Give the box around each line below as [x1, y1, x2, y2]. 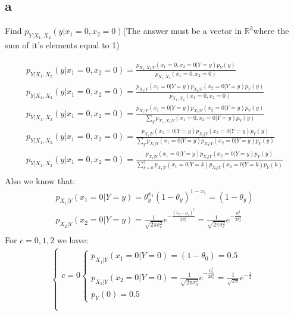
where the [253, 24, 289, 37]
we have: [57, 234, 89, 246]
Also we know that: [5, 175, 76, 187]
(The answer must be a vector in [123, 24, 242, 37]
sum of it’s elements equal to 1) [5, 39, 120, 51]
